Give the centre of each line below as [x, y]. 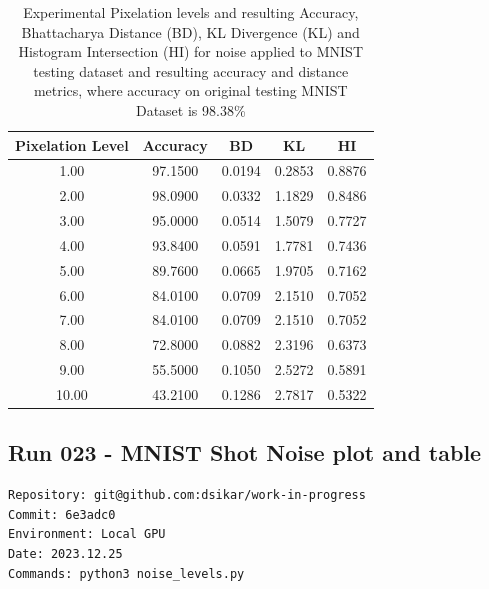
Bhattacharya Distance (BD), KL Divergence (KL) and [190, 31]
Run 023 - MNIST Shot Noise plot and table [245, 452]
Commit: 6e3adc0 [62, 514]
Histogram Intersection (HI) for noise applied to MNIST [190, 51]
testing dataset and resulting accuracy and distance [191, 70]
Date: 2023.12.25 [65, 554]
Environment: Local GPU [87, 534]
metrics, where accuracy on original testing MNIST [190, 90]
